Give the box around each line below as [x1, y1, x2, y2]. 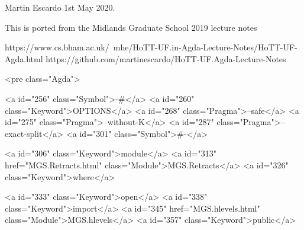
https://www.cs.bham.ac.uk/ [5, 41, 109, 53]
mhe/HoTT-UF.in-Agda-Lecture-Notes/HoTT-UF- [113, 41, 297, 53]
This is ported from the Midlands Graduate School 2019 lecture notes [5, 21, 257, 33]
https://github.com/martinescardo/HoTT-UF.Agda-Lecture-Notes [46, 52, 286, 65]
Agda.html [5, 52, 43, 65]
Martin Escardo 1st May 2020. [5, 1, 115, 13]
